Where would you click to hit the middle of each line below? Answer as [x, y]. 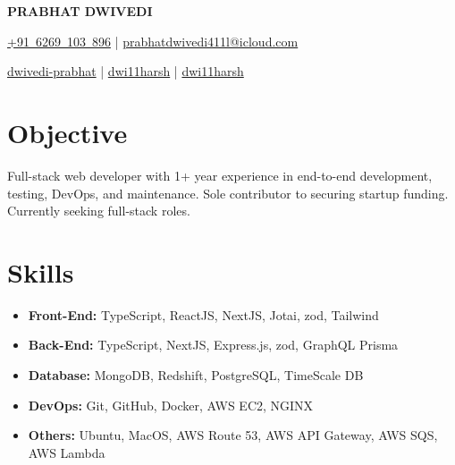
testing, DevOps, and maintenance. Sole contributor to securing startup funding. [228, 193]
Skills [41, 271]
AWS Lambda [67, 452]
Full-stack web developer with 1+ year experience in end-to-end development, [220, 175]
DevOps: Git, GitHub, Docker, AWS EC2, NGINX [171, 405]
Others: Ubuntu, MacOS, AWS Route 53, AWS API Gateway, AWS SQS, [233, 435]
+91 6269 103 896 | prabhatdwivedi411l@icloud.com [153, 41]
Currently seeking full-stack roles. [99, 211]
